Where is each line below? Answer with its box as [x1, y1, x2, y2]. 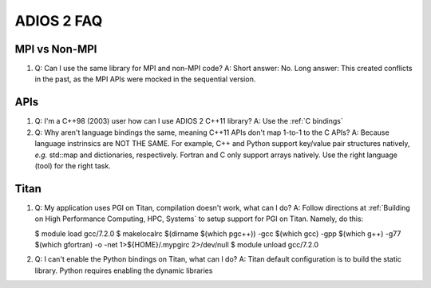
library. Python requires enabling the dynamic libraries [34, 266, 213, 275]
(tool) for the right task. [34, 160, 111, 171]
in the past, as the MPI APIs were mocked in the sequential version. [34, 74, 256, 84]
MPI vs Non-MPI [14, 42, 97, 56]
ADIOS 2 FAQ [14, 12, 103, 30]
